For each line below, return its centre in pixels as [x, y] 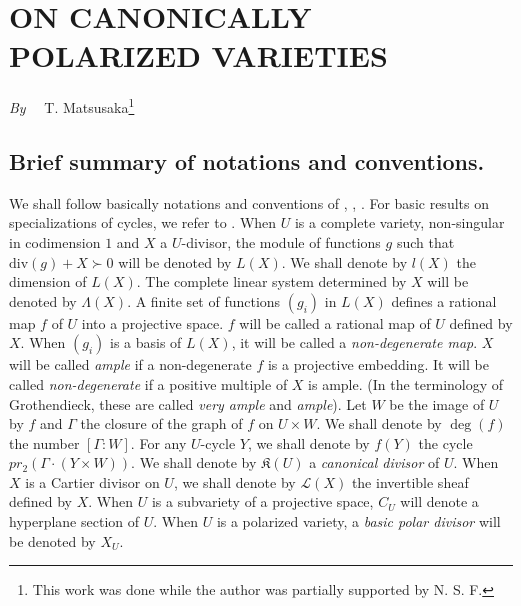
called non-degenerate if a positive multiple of [148, 383]
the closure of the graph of [161, 423]
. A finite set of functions [204, 300]
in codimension [55, 241]
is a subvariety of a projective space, [262, 501]
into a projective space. [152, 322]
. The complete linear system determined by [271, 281]
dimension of [48, 281]
